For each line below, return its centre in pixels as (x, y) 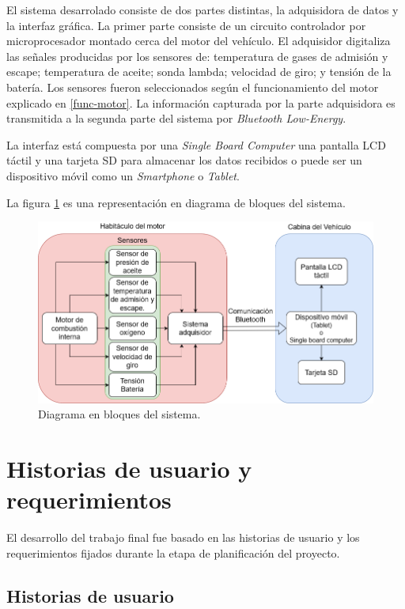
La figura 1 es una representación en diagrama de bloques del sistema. (176, 202)
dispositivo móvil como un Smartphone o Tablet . (123, 175)
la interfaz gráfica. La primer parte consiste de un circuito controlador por (186, 25)
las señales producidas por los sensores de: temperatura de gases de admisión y (197, 56)
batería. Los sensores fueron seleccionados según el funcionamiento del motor (193, 87)
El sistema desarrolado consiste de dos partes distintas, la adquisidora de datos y (202, 9)
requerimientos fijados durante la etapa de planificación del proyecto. (173, 552)
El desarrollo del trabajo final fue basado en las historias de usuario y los (183, 537)
